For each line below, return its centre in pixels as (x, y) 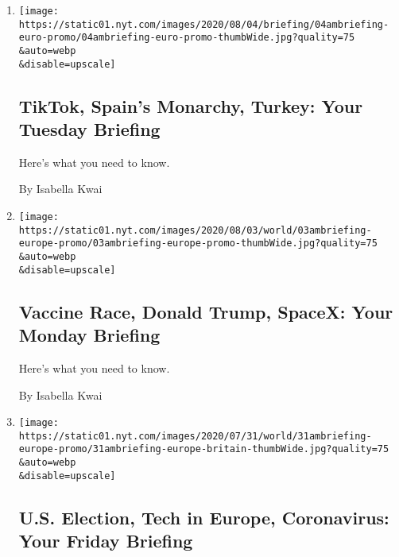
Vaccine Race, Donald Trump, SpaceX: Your (206, 311)
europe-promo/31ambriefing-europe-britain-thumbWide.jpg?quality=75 (204, 449)
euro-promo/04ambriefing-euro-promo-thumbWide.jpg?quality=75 (187, 38)
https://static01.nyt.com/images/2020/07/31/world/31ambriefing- (195, 436)
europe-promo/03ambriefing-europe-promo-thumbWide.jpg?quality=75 (198, 244)
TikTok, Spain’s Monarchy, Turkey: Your (191, 105)
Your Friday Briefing (106, 541)
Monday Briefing (89, 335)
